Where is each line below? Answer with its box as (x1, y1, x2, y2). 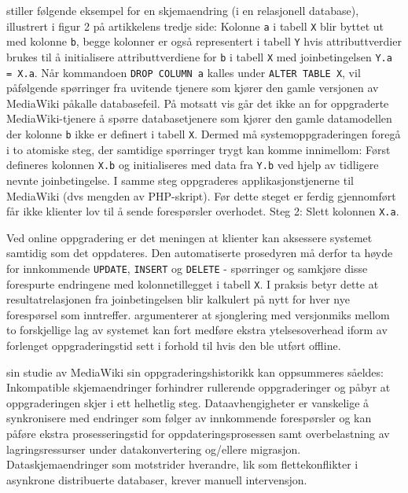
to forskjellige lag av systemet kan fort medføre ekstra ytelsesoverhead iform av (6, 322, 388, 338)
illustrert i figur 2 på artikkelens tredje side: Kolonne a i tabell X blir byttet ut (6, 17, 384, 34)
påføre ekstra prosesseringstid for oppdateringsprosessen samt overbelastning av (6, 425, 390, 441)
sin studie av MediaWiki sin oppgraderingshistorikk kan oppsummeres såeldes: (6, 363, 384, 380)
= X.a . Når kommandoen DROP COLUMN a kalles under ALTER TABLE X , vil (6, 64, 361, 80)
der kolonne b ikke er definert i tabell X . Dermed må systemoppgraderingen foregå (6, 126, 401, 142)
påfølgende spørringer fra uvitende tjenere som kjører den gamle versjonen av (6, 79, 379, 96)
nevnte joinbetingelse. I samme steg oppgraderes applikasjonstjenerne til (6, 171, 354, 188)
